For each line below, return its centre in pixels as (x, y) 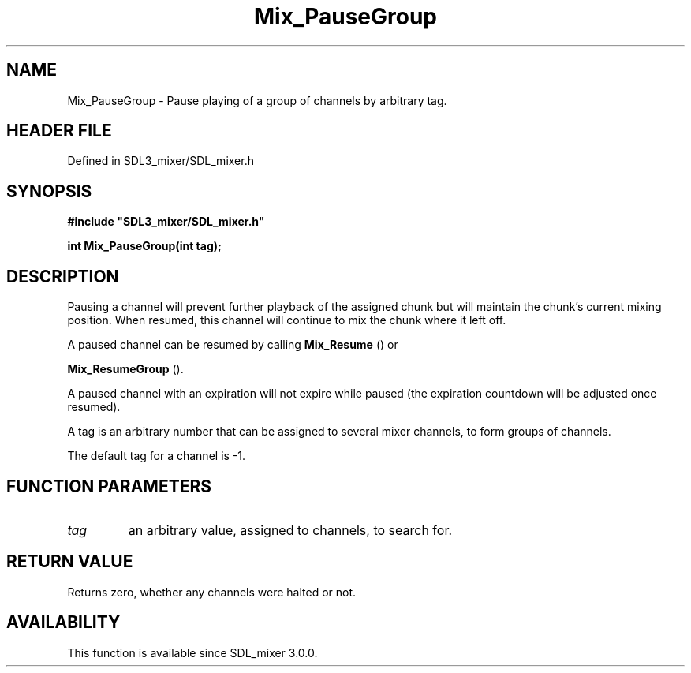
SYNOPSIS (49, 191)
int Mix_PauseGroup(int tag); (144, 246)
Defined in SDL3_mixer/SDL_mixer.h (161, 161)
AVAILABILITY (63, 623)
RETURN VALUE (70, 562)
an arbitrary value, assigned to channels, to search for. (290, 530)
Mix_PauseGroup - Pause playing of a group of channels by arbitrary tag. (257, 100)
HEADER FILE (59, 131)
